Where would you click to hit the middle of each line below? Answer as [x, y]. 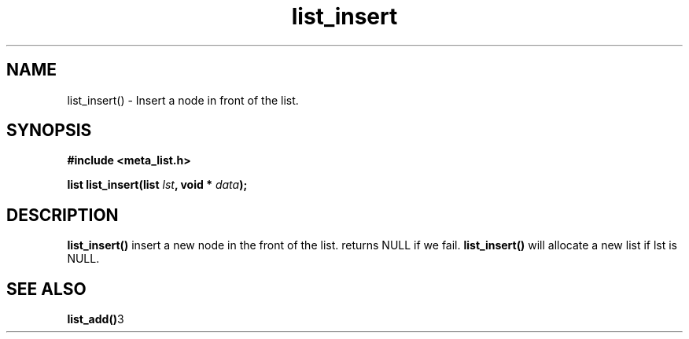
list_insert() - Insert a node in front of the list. [183, 100]
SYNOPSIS [49, 131]
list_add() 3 [96, 319]
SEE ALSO [46, 289]
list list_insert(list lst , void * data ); [157, 185]
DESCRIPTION [63, 215]
